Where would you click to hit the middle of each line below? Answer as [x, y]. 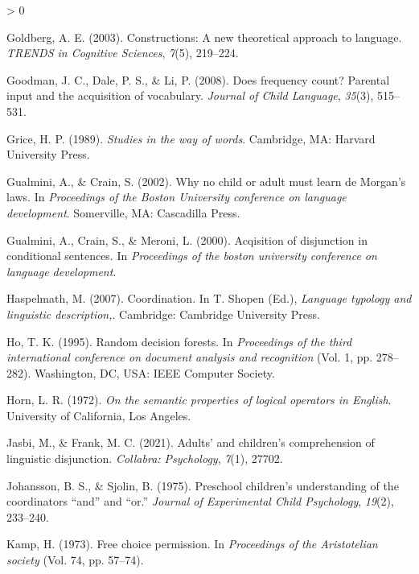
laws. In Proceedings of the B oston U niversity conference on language [177, 197]
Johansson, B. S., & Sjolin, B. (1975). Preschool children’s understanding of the [203, 485]
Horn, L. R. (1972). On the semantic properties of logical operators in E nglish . [199, 400]
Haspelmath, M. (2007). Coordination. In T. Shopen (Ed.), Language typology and [209, 298]
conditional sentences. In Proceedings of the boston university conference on [192, 256]
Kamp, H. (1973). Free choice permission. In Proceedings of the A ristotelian [192, 544]
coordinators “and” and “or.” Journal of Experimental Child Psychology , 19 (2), [200, 501]
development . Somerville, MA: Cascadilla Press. [123, 212]
